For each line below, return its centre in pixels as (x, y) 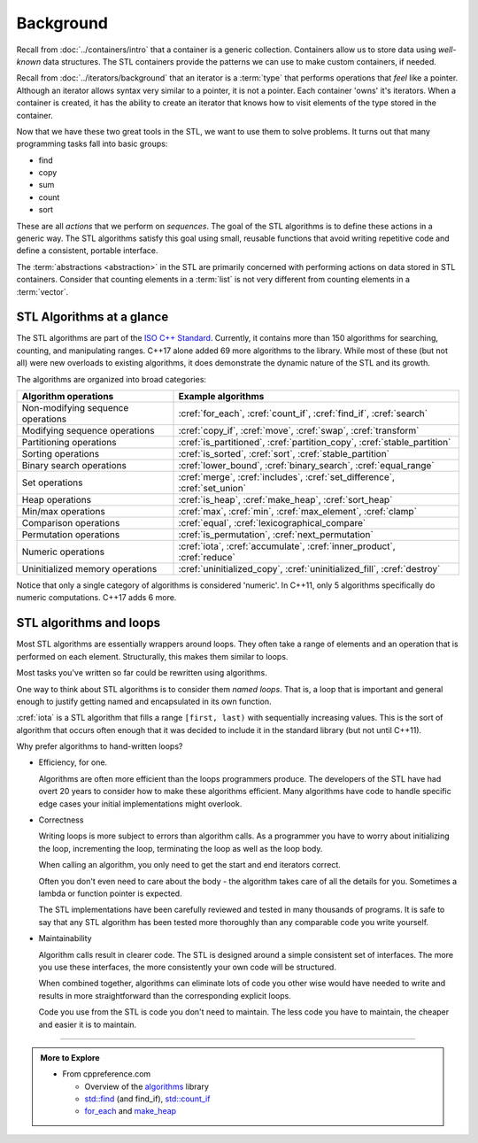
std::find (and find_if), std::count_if (147, 1099)
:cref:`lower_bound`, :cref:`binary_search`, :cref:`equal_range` (306, 466)
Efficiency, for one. (73, 762)
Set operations (52, 483)
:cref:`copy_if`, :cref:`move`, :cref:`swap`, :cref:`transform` (299, 431)
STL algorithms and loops (89, 623)
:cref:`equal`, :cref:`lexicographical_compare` (272, 523)
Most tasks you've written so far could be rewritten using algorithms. (142, 673)
